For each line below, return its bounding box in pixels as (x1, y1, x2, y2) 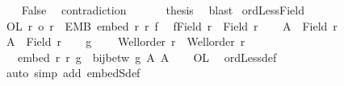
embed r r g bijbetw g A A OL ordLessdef (17, 48, 277, 65)
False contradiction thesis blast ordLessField (21, 2, 304, 18)
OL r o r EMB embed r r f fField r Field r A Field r (6, 17, 338, 34)
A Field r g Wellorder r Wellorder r (6, 33, 245, 50)
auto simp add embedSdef (6, 64, 141, 81)
